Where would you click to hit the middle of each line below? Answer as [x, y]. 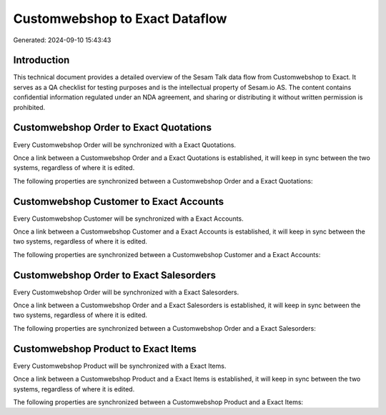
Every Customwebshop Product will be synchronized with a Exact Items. [120, 366]
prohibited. [29, 107]
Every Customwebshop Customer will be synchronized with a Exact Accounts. [129, 219]
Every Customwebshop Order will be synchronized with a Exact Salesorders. [126, 292]
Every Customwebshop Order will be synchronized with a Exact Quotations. [124, 145]
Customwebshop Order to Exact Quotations [113, 127]
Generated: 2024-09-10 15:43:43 [62, 40]
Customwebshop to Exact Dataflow [120, 19]
